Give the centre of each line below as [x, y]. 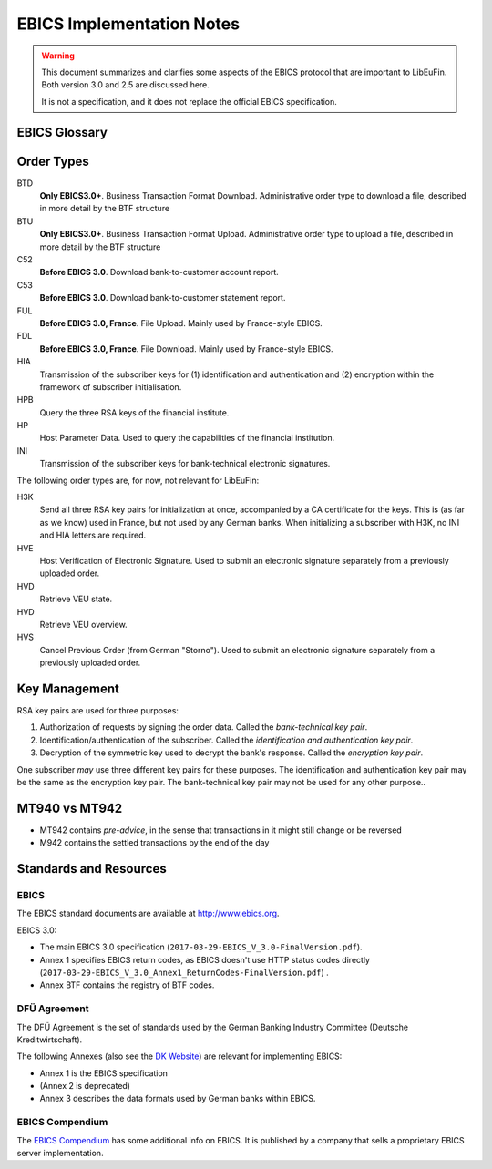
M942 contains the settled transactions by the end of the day [154, 843]
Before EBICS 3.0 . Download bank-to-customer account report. [159, 272]
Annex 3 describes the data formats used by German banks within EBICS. [178, 1099]
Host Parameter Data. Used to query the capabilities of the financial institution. [187, 438]
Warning [58, 56]
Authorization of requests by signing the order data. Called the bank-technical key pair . [204, 727]
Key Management [68, 688]
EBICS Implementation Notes [128, 24]
